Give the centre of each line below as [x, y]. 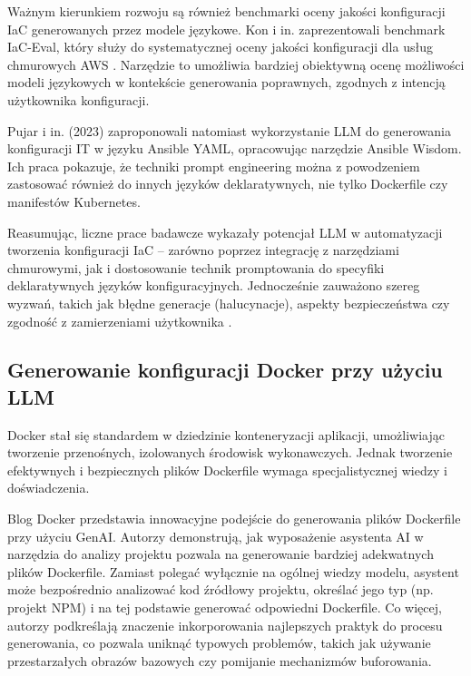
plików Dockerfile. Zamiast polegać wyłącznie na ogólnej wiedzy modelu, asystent [233, 571]
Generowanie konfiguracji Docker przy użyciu [225, 370]
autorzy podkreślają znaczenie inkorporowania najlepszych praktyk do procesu [225, 625]
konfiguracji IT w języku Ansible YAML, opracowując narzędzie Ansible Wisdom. [235, 148]
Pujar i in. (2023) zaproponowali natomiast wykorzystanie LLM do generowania [229, 130]
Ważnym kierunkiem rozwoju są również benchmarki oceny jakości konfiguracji [226, 11]
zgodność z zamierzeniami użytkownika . [120, 321]
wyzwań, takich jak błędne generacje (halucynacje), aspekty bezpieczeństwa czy [229, 303]
